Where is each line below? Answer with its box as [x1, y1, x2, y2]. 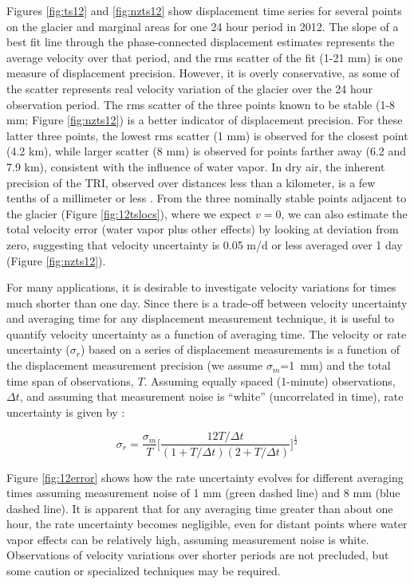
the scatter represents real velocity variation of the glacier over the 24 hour [6, 80, 373, 96]
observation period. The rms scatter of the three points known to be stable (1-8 [6, 96, 396, 112]
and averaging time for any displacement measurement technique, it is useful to [6, 310, 395, 327]
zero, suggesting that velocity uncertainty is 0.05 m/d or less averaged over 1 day [6, 236, 403, 253]
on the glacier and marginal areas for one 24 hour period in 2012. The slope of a [6, 18, 399, 34]
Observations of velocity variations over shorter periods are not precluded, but [6, 547, 389, 563]
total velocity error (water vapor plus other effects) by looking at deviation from [6, 221, 399, 237]
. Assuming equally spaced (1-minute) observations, [144, 372, 396, 389]
